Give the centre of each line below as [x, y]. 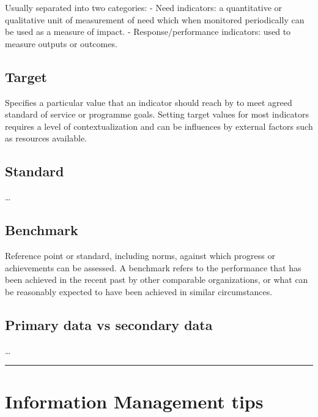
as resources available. [46, 138]
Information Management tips [134, 401]
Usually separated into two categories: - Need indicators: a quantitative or [144, 7]
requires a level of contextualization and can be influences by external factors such [159, 126]
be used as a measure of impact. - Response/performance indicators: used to [148, 32]
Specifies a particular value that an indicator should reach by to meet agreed [149, 102]
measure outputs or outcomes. [61, 43]
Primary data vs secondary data [109, 324]
